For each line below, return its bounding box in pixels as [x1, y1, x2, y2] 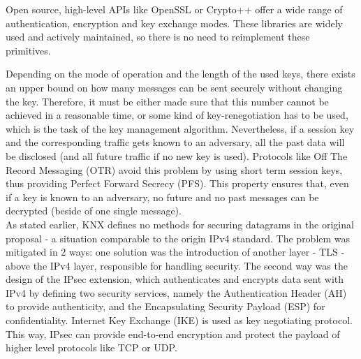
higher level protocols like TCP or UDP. [6, 340, 177, 355]
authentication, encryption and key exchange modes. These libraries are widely [6, 15, 343, 30]
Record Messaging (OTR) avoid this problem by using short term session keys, [6, 162, 343, 177]
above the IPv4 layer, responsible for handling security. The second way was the [6, 258, 348, 272]
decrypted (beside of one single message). [6, 203, 182, 218]
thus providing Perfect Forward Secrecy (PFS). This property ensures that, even [6, 176, 349, 191]
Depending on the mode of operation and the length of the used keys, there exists [6, 66, 355, 81]
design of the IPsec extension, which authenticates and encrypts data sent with [6, 272, 344, 286]
